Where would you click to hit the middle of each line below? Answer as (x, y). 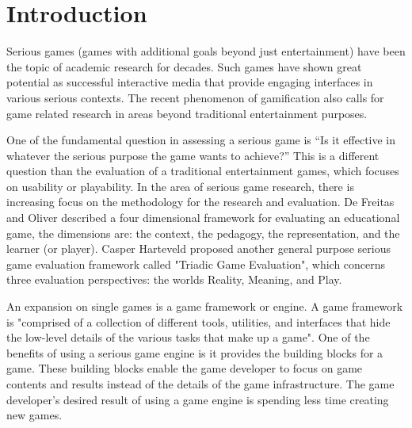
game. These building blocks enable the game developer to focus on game (185, 368)
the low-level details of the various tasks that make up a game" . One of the (188, 337)
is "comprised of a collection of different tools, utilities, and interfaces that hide (198, 321)
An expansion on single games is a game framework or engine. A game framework (205, 306)
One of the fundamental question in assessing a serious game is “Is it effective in (201, 140)
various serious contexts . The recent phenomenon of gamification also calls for (195, 97)
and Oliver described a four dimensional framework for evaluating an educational (203, 218)
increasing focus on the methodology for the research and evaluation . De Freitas (200, 202)
